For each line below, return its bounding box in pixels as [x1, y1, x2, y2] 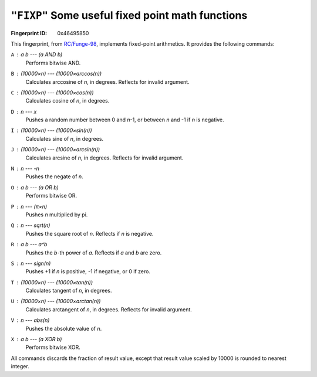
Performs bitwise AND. [25, 59, 81, 66]
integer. [11, 363, 29, 370]
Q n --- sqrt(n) [11, 222, 50, 229]
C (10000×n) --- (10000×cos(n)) [11, 89, 94, 96]
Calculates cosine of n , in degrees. [25, 97, 110, 104]
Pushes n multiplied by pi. [25, 211, 88, 218]
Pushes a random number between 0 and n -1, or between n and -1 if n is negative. [25, 116, 224, 123]
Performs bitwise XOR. [25, 344, 80, 351]
